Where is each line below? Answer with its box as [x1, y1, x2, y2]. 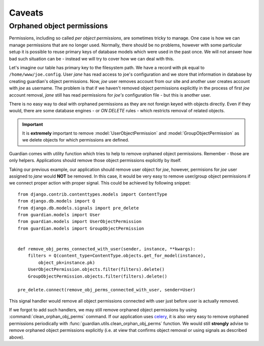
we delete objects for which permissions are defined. [22, 137, 130, 143]
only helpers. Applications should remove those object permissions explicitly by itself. [9, 158, 182, 163]
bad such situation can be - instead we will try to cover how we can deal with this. [9, 56, 175, 61]
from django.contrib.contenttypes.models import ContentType [18, 191, 167, 197]
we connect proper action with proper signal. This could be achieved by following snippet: [9, 180, 191, 186]
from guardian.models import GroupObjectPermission [18, 225, 144, 231]
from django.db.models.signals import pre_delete [18, 205, 139, 211]
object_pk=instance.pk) [38, 260, 95, 265]
